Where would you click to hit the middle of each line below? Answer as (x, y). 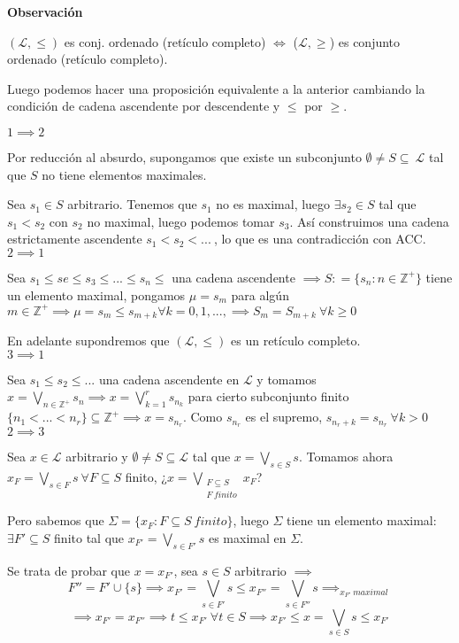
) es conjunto (365, 41)
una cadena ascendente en (169, 379)
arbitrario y (97, 456)
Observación (45, 12)
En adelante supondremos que (88, 341)
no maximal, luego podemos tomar (181, 221)
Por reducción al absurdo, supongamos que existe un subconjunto (184, 156)
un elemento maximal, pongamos (96, 294)
